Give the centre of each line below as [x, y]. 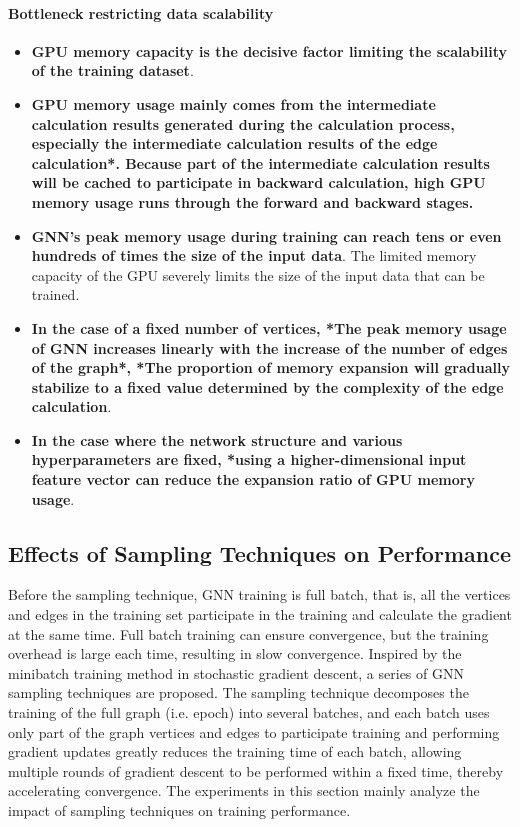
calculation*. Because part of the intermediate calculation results [260, 162]
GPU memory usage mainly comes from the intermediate [233, 103]
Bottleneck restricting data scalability [141, 12]
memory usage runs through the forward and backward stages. [252, 201]
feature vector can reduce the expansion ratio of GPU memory [253, 479]
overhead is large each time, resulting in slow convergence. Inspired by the [235, 653]
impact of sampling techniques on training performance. [179, 810]
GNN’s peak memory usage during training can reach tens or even [266, 235]
